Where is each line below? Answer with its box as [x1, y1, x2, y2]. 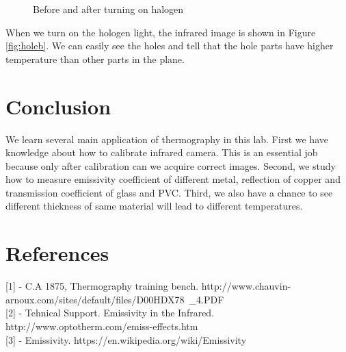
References [5, 239, 109, 267]
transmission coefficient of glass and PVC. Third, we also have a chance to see [5, 185, 333, 199]
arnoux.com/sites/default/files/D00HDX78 [5, 292, 185, 306]
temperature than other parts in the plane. [5, 51, 185, 66]
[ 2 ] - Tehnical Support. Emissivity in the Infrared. [5, 305, 215, 320]
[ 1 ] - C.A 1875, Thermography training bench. [5, 279, 199, 293]
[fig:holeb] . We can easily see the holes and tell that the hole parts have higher [5, 38, 334, 53]
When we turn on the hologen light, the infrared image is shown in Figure [5, 25, 316, 39]
